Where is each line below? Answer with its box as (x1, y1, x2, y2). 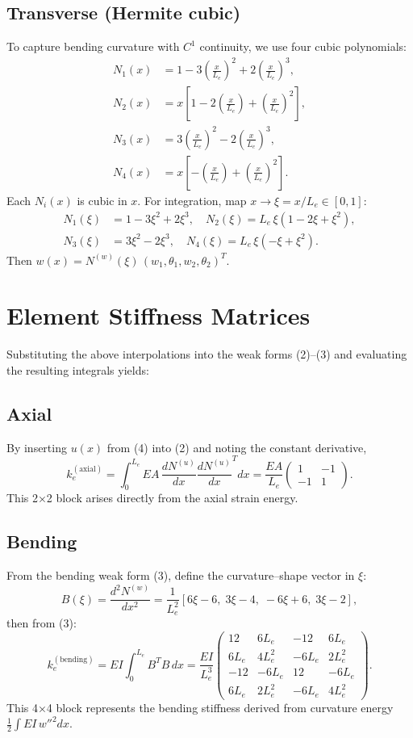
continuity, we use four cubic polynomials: (199, 38, 407, 55)
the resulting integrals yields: (6, 361, 149, 378)
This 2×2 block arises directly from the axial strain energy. (6, 489, 298, 506)
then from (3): (6, 614, 77, 631)
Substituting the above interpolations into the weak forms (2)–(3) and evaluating (6, 346, 407, 363)
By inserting (6, 438, 67, 455)
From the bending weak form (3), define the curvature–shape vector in (6, 567, 355, 584)
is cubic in (77, 191, 127, 208)
